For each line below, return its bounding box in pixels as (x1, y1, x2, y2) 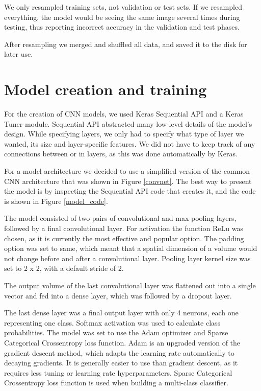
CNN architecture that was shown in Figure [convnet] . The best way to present (4, 175, 252, 186)
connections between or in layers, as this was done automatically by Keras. (4, 148, 238, 159)
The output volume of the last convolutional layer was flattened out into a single (4, 280, 256, 290)
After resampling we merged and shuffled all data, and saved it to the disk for (4, 38, 247, 49)
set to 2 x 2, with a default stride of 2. (4, 263, 124, 273)
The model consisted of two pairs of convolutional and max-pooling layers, (4, 213, 237, 223)
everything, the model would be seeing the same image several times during (4, 11, 240, 22)
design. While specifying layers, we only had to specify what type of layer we (4, 128, 244, 139)
